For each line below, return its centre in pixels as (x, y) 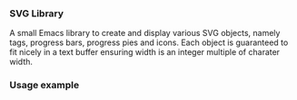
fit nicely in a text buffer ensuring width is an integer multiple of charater (144, 52)
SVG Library (37, 14)
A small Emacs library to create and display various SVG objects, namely (145, 33)
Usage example (45, 86)
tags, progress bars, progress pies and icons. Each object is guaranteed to (149, 42)
